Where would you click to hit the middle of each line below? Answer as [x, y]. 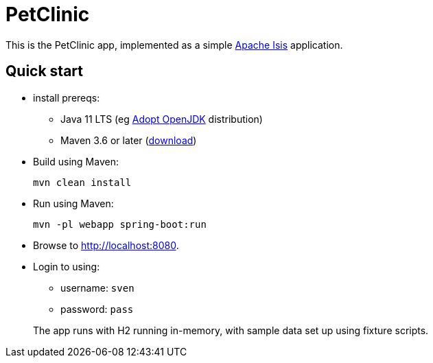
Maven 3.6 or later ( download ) [129, 140]
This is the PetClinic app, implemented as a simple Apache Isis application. [174, 45]
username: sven [97, 288]
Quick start [44, 71]
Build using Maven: [76, 161]
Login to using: [67, 266]
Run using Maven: [73, 203]
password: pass [97, 309]
